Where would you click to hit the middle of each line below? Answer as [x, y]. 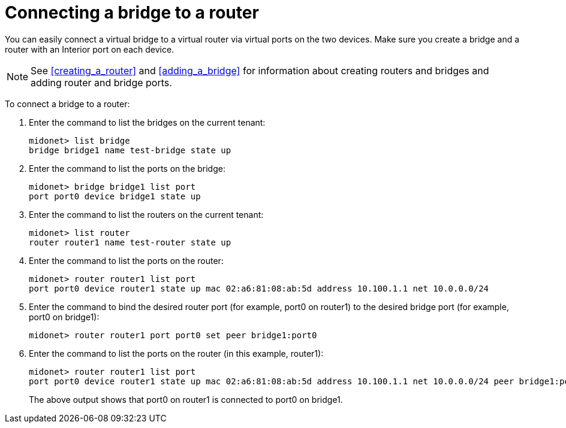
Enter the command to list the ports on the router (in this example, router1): [176, 353]
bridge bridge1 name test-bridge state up [130, 150]
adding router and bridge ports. [101, 82]
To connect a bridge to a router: [67, 104]
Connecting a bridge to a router [132, 13]
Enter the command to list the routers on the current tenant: [146, 214]
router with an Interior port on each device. [90, 49]
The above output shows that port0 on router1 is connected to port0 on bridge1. [186, 399]
